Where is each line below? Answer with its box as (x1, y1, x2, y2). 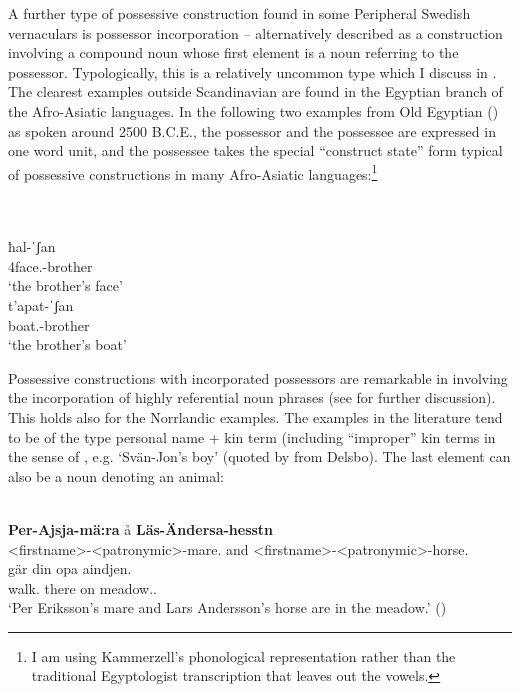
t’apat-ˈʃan (8, 294, 74, 315)
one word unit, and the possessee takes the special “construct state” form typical (8, 140, 503, 161)
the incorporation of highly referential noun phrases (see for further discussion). (8, 387, 496, 408)
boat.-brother (8, 314, 90, 335)
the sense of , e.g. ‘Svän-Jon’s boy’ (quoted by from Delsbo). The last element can (8, 446, 511, 467)
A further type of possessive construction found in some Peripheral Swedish (8, 3, 471, 23)
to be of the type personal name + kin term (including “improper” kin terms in (8, 426, 496, 447)
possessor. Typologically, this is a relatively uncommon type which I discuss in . (8, 61, 497, 82)
